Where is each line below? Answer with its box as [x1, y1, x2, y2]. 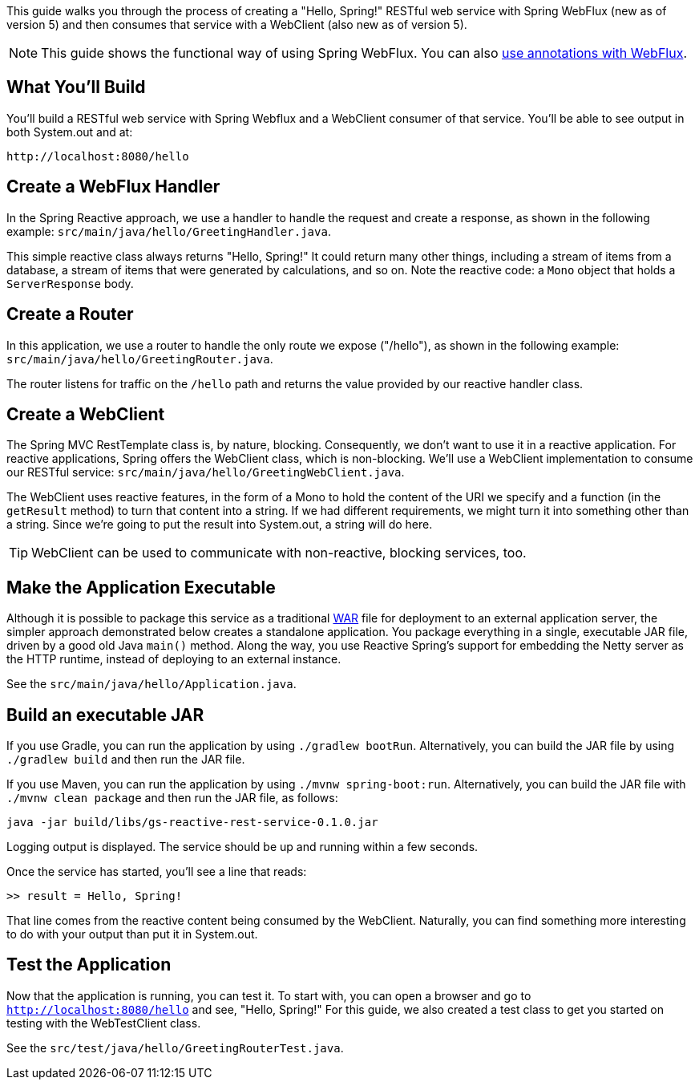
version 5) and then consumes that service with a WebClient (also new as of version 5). [6, 18, 467, 31]
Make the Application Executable [6, 577, 276, 598]
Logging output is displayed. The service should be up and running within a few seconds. [6, 840, 479, 854]
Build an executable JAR [6, 704, 204, 725]
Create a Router [6, 304, 134, 325]
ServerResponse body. [6, 276, 134, 290]
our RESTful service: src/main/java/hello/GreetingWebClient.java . [6, 465, 405, 480]
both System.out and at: [6, 124, 133, 139]
